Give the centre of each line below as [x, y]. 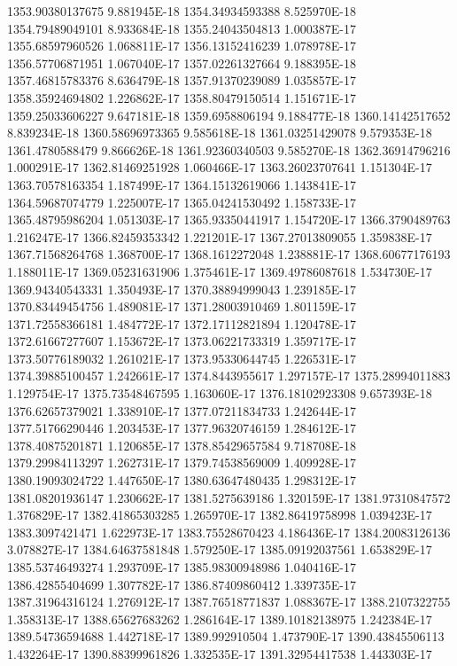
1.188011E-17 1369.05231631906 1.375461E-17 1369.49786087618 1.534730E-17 [220, 271]
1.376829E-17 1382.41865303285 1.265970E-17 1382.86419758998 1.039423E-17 [220, 515]
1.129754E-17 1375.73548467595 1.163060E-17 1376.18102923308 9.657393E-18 [220, 393]
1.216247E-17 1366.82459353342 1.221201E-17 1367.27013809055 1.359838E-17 [220, 236]
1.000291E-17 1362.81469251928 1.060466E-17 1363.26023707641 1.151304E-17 [220, 167]
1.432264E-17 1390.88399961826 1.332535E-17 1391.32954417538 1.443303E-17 [220, 653]
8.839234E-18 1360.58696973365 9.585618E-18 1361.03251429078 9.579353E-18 [220, 133]
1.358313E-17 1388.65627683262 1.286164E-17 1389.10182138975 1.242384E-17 [220, 619]
